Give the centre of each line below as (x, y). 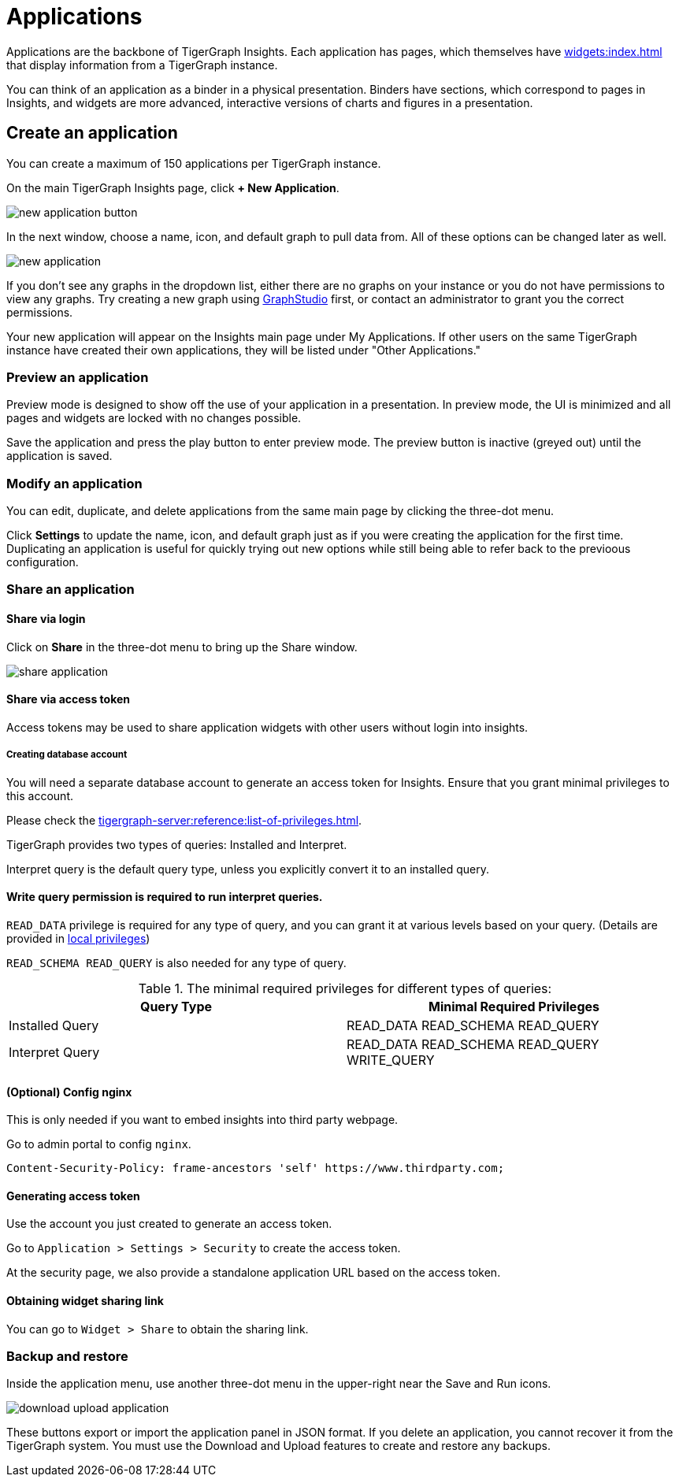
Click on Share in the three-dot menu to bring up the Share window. (182, 647)
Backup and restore (67, 1356)
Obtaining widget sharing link (85, 1300)
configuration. (43, 562)
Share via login (46, 619)
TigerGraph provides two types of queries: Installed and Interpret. (177, 844)
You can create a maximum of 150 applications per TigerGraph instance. (194, 163)
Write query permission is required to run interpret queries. (165, 897)
